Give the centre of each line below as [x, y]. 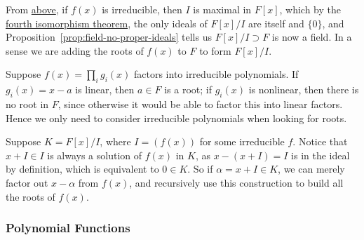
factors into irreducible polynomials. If [216, 74]
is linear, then [105, 89]
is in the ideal [321, 155]
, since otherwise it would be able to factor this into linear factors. [200, 104]
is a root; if [188, 89]
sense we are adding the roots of [75, 50]
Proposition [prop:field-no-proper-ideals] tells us [109, 37]
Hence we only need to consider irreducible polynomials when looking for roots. [176, 118]
